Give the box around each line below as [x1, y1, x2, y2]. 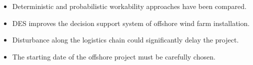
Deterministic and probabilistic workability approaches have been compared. [12, 1, 246, 11]
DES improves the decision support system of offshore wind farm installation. [12, 17, 250, 28]
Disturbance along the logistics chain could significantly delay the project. [12, 34, 239, 45]
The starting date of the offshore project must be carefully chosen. [12, 51, 215, 61]
